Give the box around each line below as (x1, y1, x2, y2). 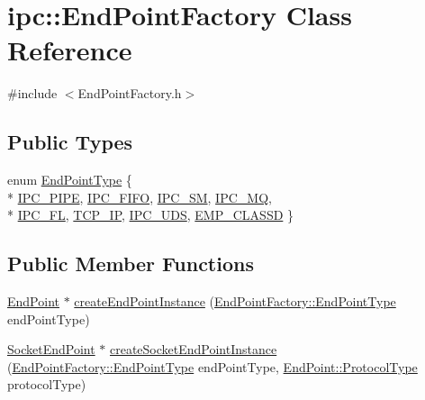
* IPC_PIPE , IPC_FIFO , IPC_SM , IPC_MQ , (7, 187, 272, 206)
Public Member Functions (7, 250, 254, 277)
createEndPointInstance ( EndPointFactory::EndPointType (74, 292, 396, 311)
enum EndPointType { (7, 170, 132, 189)
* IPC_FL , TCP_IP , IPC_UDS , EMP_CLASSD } (7, 205, 294, 224)
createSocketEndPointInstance (109, 340, 277, 359)
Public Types (7, 128, 133, 156)
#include (7, 84, 58, 103)
